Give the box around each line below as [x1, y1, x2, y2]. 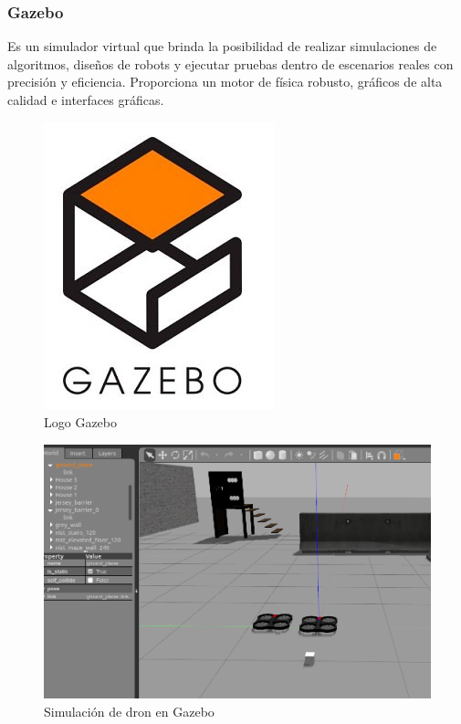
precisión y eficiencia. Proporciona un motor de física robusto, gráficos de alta [7, 72, 443, 91]
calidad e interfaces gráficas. [7, 90, 164, 109]
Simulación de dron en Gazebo [44, 701, 215, 720]
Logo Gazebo [44, 413, 118, 432]
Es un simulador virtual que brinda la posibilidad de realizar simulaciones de [7, 37, 437, 56]
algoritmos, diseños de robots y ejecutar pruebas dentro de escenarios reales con [7, 54, 454, 73]
